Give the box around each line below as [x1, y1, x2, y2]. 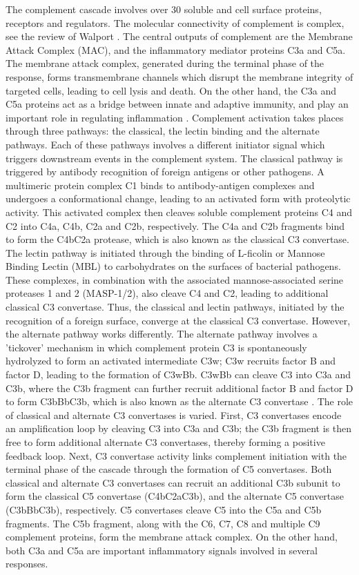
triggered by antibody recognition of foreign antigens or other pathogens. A [6, 164, 324, 179]
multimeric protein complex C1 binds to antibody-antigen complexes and [6, 177, 315, 192]
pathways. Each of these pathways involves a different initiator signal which [6, 137, 325, 151]
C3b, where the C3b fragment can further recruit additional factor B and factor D [6, 380, 353, 395]
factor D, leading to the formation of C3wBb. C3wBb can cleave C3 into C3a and [6, 367, 351, 382]
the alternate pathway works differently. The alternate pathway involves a [6, 327, 318, 341]
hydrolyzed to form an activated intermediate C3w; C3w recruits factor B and [6, 353, 336, 368]
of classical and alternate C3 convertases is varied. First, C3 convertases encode [6, 407, 342, 422]
